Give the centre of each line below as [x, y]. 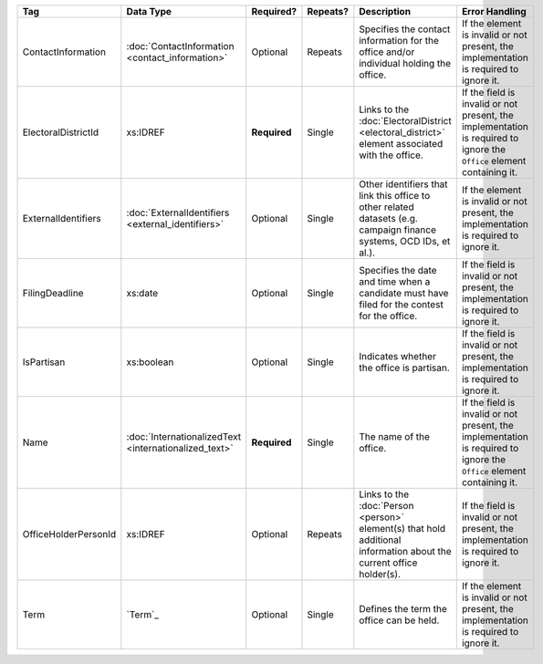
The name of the [395, 436]
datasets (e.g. [389, 218]
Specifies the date [398, 270]
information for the [399, 41]
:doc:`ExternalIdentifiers [178, 213]
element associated [401, 144]
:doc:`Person [386, 506]
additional [380, 540]
